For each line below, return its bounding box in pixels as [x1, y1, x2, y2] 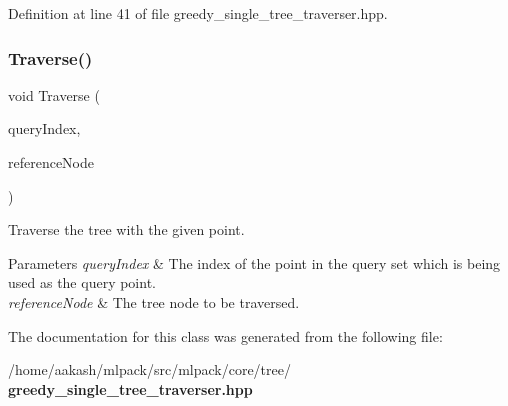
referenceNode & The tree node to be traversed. [8, 291, 300, 312]
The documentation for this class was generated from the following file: [8, 325, 443, 346]
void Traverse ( [8, 84, 100, 105]
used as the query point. [8, 272, 156, 293]
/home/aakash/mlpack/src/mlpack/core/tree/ [8, 359, 291, 380]
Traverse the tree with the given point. [8, 219, 245, 240]
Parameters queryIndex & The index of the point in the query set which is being [8, 252, 501, 273]
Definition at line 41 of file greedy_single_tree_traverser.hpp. [8, 3, 388, 23]
